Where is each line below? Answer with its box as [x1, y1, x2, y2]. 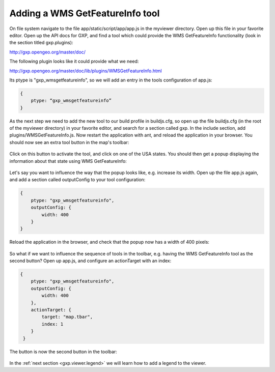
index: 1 [41, 321, 64, 327]
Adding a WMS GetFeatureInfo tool [9, 8, 160, 19]
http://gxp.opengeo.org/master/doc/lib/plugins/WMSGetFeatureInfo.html [9, 68, 162, 74]
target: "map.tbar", [41, 314, 93, 320]
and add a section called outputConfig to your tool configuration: [9, 177, 146, 183]
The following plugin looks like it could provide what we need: [9, 59, 139, 65]
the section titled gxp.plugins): [9, 40, 73, 46]
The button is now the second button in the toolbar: [9, 349, 117, 355]
